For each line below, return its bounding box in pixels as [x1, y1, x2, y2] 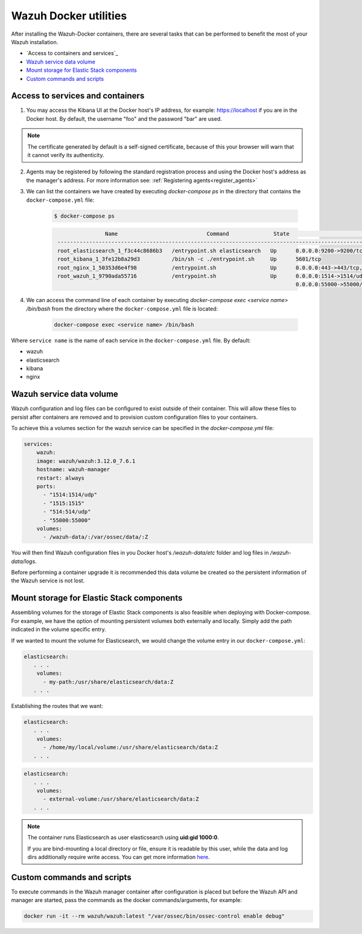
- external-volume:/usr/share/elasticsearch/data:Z [43, 796, 199, 803]
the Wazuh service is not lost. [11, 577, 85, 584]
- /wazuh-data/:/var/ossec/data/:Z [43, 533, 148, 541]
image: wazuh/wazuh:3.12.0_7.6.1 [36, 457, 136, 465]
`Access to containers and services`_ [26, 50, 118, 57]
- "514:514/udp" [43, 508, 91, 515]
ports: [36, 483, 56, 489]
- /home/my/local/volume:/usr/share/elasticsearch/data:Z [43, 744, 218, 751]
